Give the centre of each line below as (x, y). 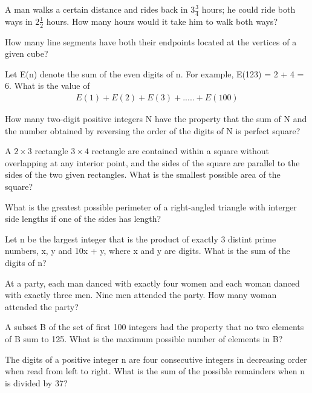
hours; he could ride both (249, 9)
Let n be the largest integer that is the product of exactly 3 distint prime (141, 239)
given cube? (27, 54)
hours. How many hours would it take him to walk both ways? (162, 21)
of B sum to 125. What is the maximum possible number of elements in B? (144, 338)
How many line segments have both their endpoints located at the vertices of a (151, 41)
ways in (19, 21)
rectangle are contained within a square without (180, 151)
